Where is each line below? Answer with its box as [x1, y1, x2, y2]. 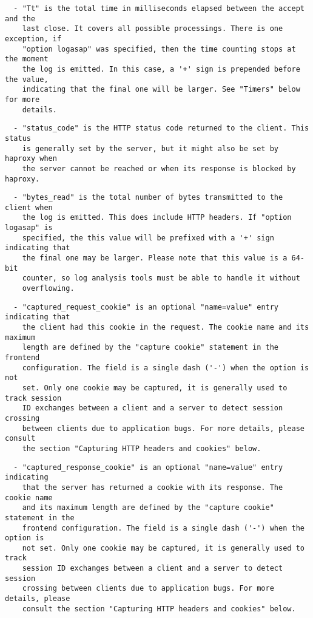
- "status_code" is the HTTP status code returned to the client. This [13, 124, 309, 133]
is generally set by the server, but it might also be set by [22, 144, 279, 153]
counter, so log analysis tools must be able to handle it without [22, 274, 300, 283]
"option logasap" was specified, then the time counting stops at [22, 44, 296, 53]
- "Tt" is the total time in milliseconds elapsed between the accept [13, 4, 305, 13]
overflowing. [22, 284, 75, 293]
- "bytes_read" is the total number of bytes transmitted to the [13, 193, 283, 202]
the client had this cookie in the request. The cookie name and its [22, 323, 309, 332]
